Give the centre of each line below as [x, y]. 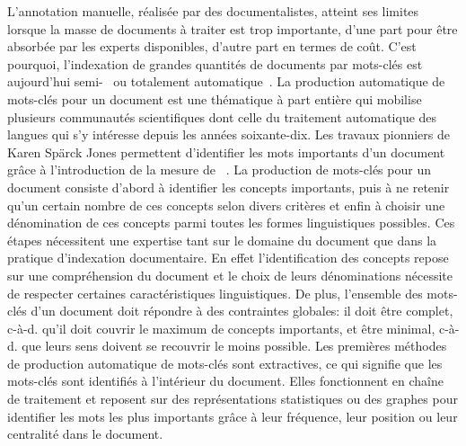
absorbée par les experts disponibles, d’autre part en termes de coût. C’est [212, 46]
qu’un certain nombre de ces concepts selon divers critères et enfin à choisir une [226, 205]
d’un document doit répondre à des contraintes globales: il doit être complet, [242, 311]
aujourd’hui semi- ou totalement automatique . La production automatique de [226, 81]
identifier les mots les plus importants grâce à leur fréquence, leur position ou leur [233, 416]
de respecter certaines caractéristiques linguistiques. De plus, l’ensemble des [215, 293]
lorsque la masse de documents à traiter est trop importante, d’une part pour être [233, 28]
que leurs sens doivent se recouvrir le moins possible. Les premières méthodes [234, 346]
